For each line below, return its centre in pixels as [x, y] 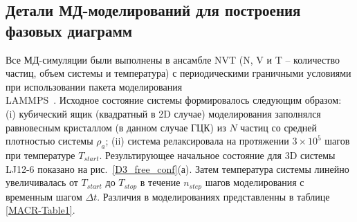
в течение [160, 182]
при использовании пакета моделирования [94, 86]
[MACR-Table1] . [40, 210]
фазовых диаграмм [69, 30]
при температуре [40, 155]
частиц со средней [278, 127]
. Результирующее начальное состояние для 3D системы [217, 155]
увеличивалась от [42, 182]
